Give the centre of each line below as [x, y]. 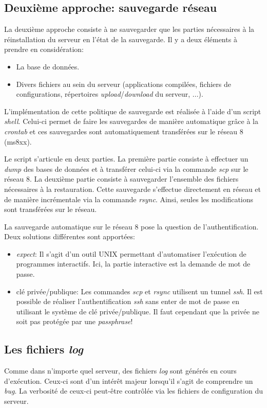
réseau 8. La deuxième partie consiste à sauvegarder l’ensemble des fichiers [121, 179]
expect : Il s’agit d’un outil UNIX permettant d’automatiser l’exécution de [131, 253]
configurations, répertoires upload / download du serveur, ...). [110, 94]
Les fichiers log [44, 349]
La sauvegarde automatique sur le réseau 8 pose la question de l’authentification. [131, 226]
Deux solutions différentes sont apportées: [70, 236]
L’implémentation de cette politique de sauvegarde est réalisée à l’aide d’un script [133, 111]
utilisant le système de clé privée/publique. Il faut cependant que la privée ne [138, 311]
